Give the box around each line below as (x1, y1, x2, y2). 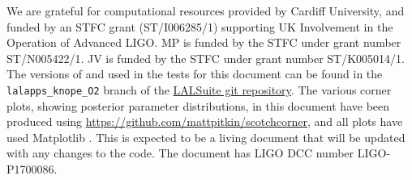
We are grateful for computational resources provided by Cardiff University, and (6, 2, 405, 19)
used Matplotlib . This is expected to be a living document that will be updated (6, 128, 406, 145)
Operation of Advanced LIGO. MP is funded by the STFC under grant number (6, 34, 401, 51)
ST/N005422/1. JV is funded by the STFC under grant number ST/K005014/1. (6, 49, 406, 66)
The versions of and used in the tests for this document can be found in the (6, 65, 383, 82)
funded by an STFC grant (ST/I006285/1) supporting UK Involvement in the (6, 18, 393, 35)
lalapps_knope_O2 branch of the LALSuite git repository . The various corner (6, 81, 392, 98)
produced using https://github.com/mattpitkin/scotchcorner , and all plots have (6, 113, 403, 130)
